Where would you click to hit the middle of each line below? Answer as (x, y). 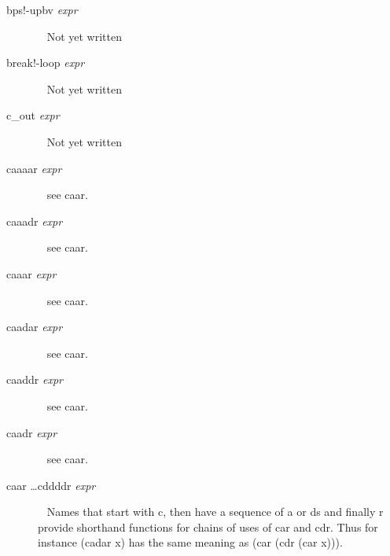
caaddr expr (35, 379)
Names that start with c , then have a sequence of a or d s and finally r (215, 512)
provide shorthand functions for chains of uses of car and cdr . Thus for (208, 527)
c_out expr (33, 115)
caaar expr (31, 273)
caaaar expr (34, 168)
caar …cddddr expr (51, 485)
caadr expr (32, 432)
